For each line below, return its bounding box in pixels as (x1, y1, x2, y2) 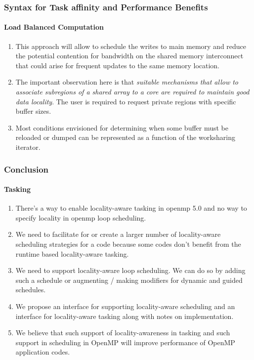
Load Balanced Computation (4, 22, 104, 32)
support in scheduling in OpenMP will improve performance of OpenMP (15, 337, 235, 347)
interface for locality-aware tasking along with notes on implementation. (15, 311, 234, 321)
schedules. (15, 284, 46, 295)
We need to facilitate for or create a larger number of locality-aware (15, 229, 221, 239)
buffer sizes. (15, 106, 51, 116)
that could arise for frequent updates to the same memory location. (15, 60, 220, 70)
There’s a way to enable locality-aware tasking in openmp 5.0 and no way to (15, 203, 247, 213)
